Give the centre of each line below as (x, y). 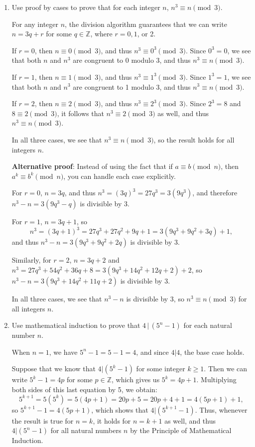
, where (101, 34)
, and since (152, 352)
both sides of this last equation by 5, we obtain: (84, 389)
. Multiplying (216, 379)
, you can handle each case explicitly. (120, 176)
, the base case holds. (212, 352)
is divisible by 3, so (155, 298)
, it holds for (112, 420)
